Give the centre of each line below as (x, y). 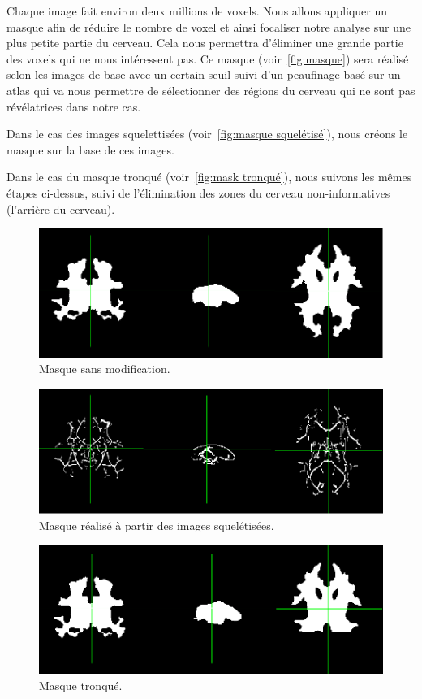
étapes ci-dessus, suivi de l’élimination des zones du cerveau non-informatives (198, 192)
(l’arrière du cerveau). (61, 208)
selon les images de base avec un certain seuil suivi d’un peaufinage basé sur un (204, 74)
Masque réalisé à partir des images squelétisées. (157, 525)
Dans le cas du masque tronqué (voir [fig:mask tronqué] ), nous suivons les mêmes (209, 177)
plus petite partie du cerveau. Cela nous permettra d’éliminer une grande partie (205, 43)
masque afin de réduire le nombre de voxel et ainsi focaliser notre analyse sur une (209, 26)
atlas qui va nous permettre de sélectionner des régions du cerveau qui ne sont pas (211, 90)
